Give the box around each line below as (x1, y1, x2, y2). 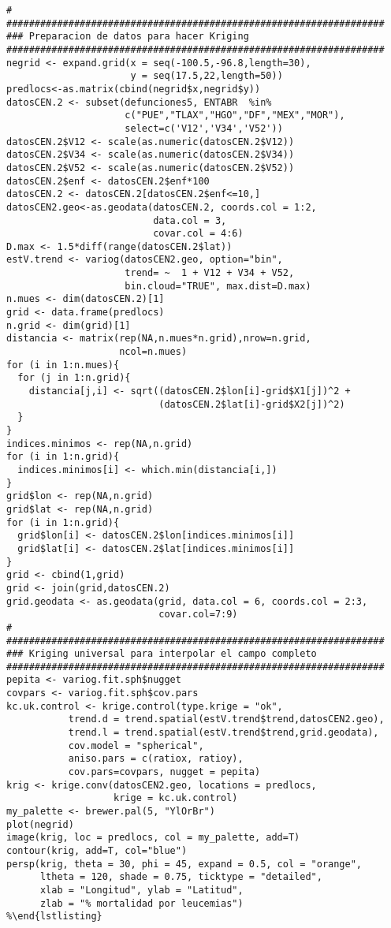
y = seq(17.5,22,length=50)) (130, 70, 283, 82)
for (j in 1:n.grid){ (17, 372, 131, 384)
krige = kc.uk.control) (114, 792, 238, 804)
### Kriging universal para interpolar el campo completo (6, 648, 317, 660)
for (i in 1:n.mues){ (6, 359, 120, 371)
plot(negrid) (6, 818, 74, 830)
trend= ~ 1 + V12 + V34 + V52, (125, 267, 295, 279)
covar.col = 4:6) (153, 228, 244, 240)
